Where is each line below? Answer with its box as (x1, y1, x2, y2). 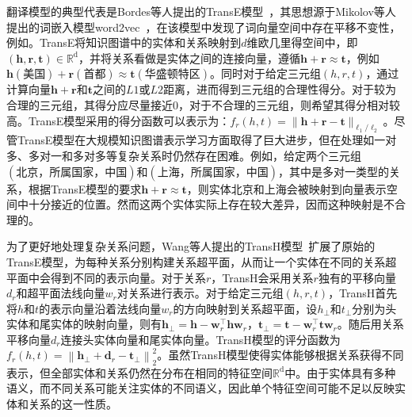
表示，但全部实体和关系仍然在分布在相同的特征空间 (6, 364, 273, 381)
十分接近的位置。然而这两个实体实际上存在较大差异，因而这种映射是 (28, 196, 383, 212)
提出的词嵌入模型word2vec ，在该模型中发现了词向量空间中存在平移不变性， (6, 18, 401, 35)
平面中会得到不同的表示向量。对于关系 (6, 269, 206, 285)
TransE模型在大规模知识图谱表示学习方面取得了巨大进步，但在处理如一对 (17, 132, 397, 148)
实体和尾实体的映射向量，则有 (6, 316, 162, 332)
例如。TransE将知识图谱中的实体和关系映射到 (6, 34, 242, 51)
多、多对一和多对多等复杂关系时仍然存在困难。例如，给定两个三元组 (6, 147, 361, 163)
